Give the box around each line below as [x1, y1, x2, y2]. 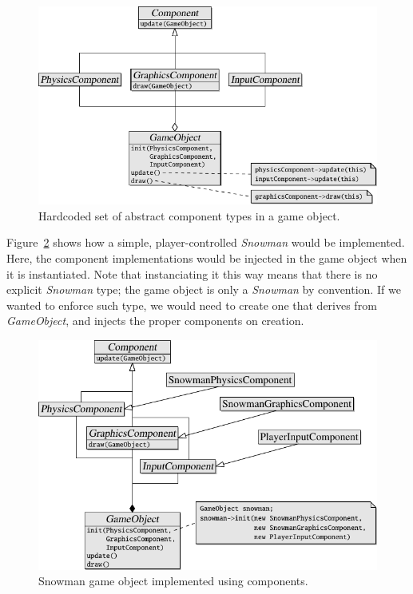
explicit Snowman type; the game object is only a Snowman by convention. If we [6, 281, 401, 298]
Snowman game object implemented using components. [38, 572, 308, 589]
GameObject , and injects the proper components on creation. [6, 312, 304, 329]
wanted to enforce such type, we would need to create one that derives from [6, 296, 377, 313]
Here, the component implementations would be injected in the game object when [6, 250, 407, 267]
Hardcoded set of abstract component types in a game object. [38, 207, 340, 224]
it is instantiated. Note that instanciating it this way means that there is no [6, 265, 378, 282]
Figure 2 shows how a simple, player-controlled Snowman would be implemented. [6, 234, 405, 251]
